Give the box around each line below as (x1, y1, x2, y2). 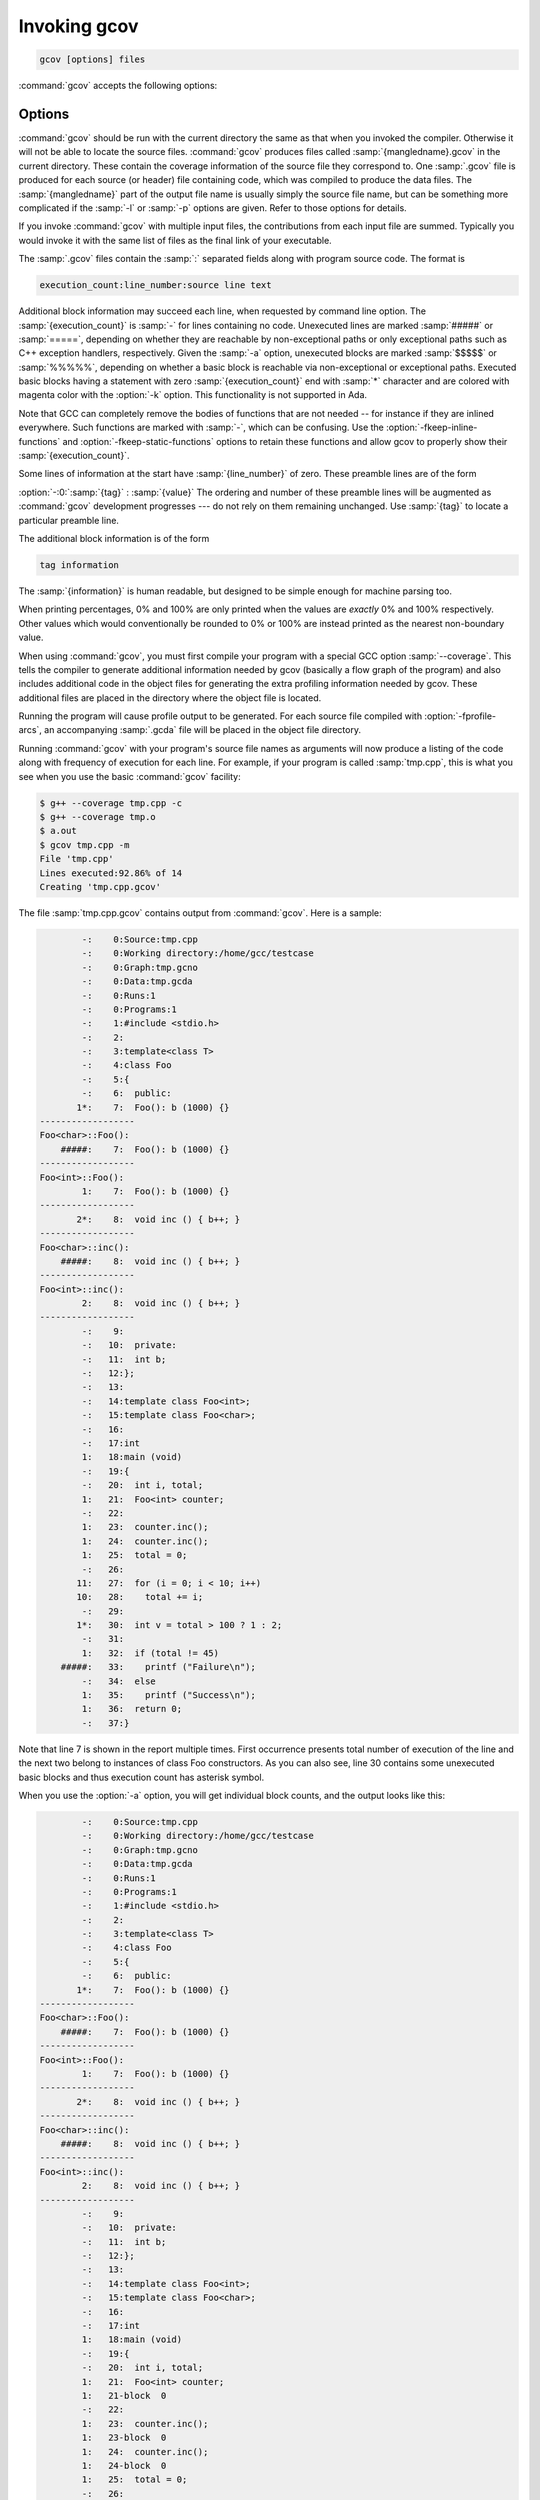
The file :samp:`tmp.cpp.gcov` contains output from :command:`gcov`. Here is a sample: (18, 906, 382, 919)
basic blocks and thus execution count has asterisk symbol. (18, 1771, 265, 1783)
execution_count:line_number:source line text (39, 280, 272, 291)
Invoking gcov (18, 15, 139, 37)
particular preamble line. (18, 514, 120, 526)
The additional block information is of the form (18, 532, 210, 544)
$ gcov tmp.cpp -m (39, 839, 130, 850)
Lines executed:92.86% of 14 (39, 867, 183, 879)
